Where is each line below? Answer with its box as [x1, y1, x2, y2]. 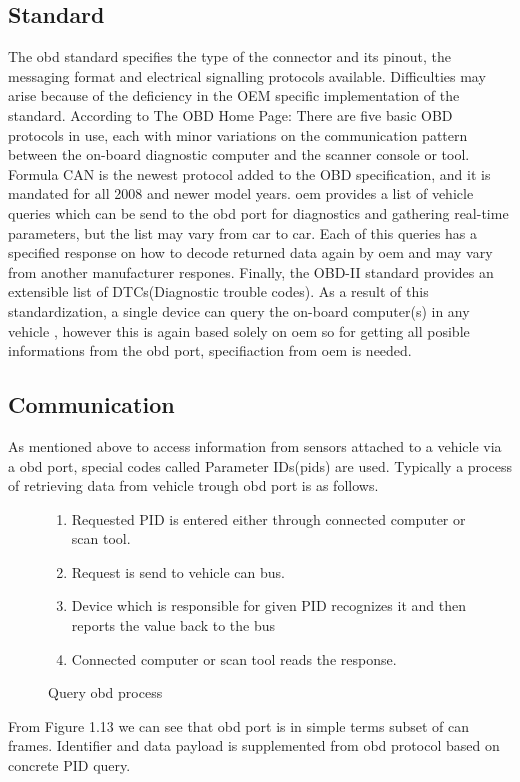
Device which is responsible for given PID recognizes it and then [71, 595, 466, 616]
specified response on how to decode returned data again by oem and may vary [8, 242, 493, 263]
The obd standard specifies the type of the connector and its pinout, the [8, 46, 451, 67]
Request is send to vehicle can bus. [71, 561, 285, 582]
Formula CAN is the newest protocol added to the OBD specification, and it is [8, 163, 491, 184]
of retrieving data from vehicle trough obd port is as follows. [8, 475, 379, 496]
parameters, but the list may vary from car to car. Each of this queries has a [8, 222, 478, 243]
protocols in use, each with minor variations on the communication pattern [8, 124, 468, 145]
